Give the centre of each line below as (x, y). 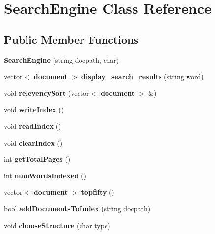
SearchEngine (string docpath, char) (62, 60)
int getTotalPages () (37, 159)
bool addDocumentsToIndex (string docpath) (77, 208)
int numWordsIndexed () (45, 175)
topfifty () (98, 192)
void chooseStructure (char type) (57, 225)
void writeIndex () (34, 109)
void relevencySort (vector (47, 93)
